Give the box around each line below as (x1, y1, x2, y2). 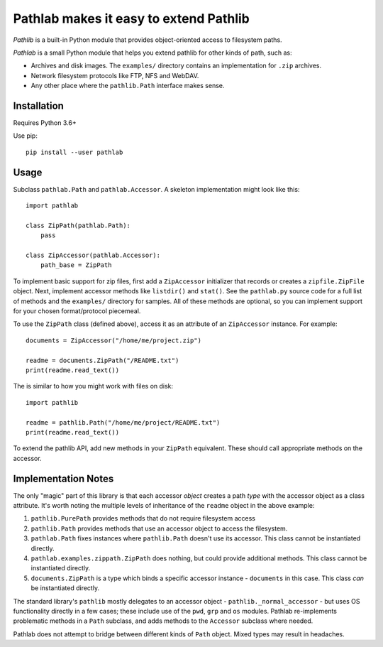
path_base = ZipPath (40, 261, 112, 269)
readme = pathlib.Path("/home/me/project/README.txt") (26, 418, 221, 426)
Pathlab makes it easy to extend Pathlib (13, 11, 250, 26)
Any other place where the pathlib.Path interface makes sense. (30, 82, 225, 90)
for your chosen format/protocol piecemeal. (13, 307, 141, 315)
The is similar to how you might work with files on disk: (13, 382, 174, 391)
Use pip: (13, 131, 38, 140)
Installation (13, 99, 64, 112)
